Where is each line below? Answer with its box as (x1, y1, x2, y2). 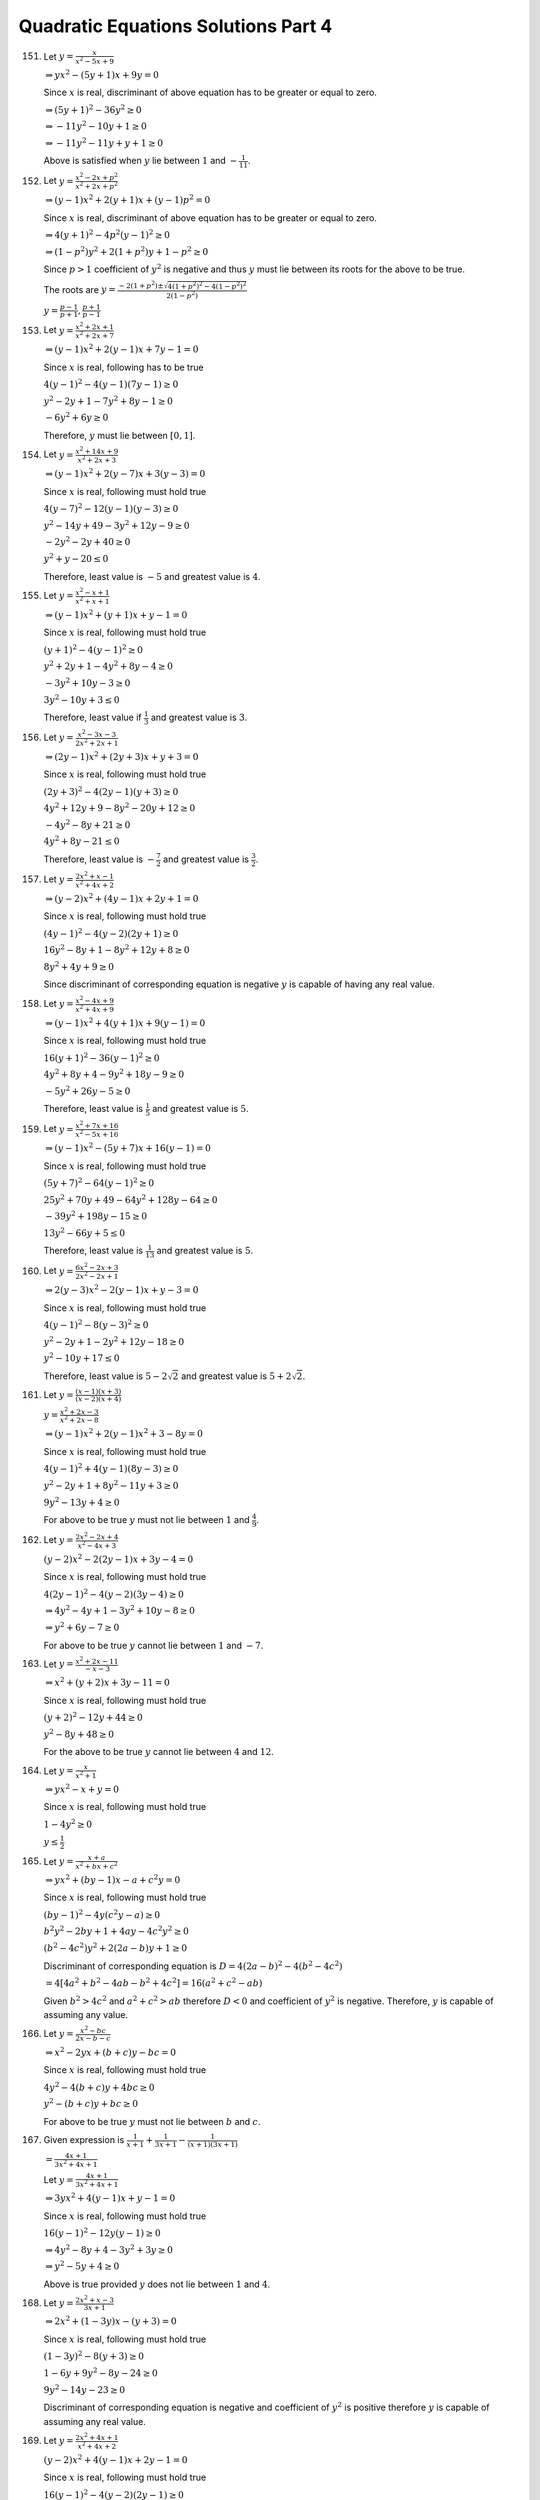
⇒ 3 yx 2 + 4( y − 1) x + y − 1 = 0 (45, 2191, 176, 2204)
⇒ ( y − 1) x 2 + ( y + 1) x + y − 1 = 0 (45, 608, 188, 620)
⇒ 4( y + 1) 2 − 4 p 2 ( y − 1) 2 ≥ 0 (45, 228, 170, 241)
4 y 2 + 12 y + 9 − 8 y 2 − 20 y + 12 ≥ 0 (43, 801, 196, 814)
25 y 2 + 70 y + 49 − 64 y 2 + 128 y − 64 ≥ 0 (43, 1192, 218, 1205)
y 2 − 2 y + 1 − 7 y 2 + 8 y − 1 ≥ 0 (43, 394, 174, 407)
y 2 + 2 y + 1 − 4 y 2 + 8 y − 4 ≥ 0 (43, 659, 174, 672)
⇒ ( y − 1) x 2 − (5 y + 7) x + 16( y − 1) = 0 (45, 1141, 212, 1154)
